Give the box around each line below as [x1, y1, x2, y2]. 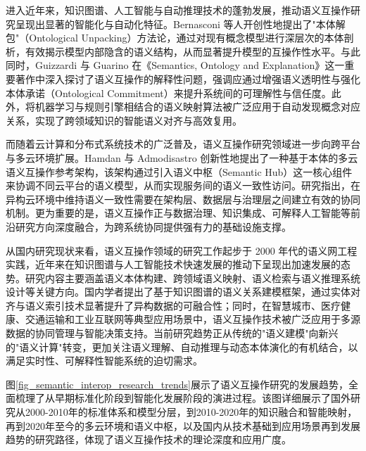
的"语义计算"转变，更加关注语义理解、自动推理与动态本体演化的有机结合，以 [6, 339, 358, 354]
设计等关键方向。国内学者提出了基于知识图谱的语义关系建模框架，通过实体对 [6, 284, 360, 299]
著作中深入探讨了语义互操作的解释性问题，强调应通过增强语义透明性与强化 [15, 71, 360, 86]
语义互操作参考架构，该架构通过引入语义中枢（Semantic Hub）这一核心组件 [6, 164, 353, 179]
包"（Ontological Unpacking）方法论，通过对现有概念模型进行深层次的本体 [6, 30, 344, 45]
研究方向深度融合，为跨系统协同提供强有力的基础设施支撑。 [15, 219, 291, 234]
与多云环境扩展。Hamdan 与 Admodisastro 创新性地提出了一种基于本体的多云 [6, 150, 358, 165]
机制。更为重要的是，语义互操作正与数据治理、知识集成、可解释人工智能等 [6, 205, 351, 220]
